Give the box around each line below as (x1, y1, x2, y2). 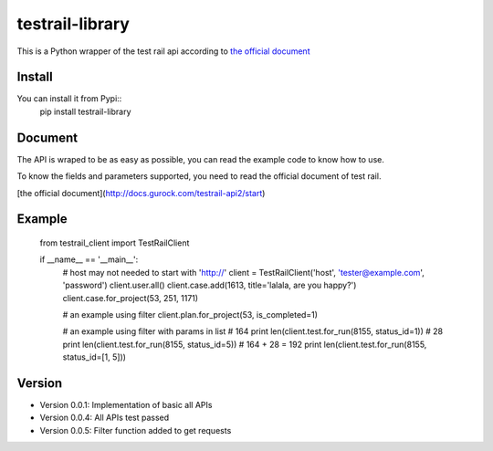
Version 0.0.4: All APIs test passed (39, 412, 170, 424)
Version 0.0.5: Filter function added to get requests (39, 425, 232, 435)
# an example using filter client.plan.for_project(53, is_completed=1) (62, 309, 319, 320)
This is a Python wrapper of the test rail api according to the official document (16, 46, 310, 57)
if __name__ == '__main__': (39, 254, 139, 265)
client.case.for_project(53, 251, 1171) (62, 292, 199, 303)
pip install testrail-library (39, 106, 131, 117)
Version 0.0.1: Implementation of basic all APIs (39, 399, 213, 410)
